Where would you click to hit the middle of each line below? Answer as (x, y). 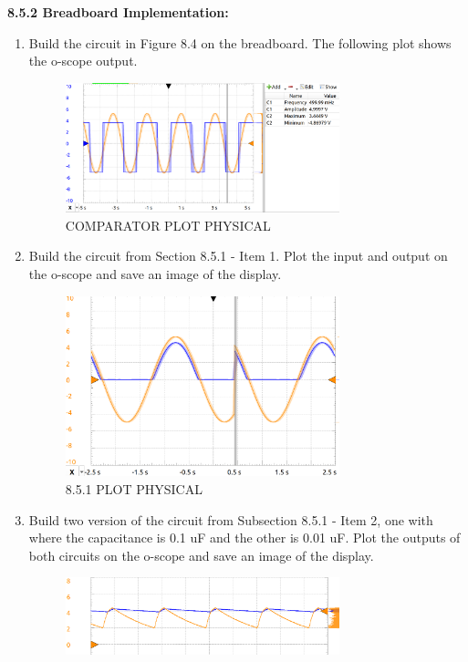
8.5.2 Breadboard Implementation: (118, 12)
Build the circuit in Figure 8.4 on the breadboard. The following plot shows (240, 42)
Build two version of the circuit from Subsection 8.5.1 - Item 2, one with (231, 519)
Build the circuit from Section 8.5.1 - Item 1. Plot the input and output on (238, 256)
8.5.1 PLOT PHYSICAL (134, 489)
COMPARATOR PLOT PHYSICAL (168, 225)
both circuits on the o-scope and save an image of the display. (201, 555)
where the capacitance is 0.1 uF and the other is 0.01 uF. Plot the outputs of (244, 538)
